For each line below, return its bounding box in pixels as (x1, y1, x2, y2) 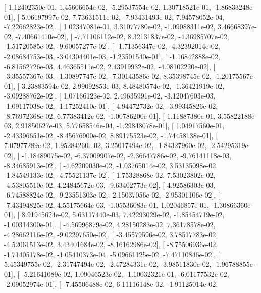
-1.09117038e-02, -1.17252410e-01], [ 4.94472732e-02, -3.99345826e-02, (4, 100, 218, 111)
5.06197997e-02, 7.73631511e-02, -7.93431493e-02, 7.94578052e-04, (21, 11, 225, 22)
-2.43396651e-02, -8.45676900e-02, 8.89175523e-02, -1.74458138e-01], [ (4, 130, 218, 140)
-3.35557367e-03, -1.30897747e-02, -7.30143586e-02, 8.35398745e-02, (4, 71, 212, 81)
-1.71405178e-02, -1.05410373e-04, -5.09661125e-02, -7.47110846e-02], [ (4, 249, 220, 259)
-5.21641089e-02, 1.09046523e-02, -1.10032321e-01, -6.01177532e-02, (21, 269, 229, 279)
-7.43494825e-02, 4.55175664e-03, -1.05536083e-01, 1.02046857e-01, (4, 199, 209, 210)
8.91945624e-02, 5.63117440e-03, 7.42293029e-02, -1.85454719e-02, (21, 209, 225, 220)
